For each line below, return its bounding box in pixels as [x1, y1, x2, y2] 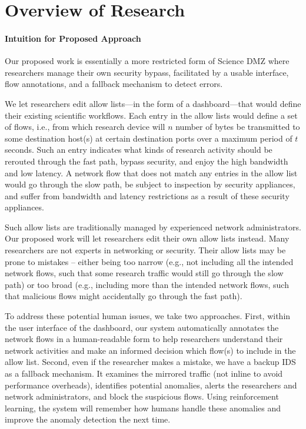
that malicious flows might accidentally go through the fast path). [5, 290, 242, 302]
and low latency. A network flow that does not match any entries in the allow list [5, 166, 298, 179]
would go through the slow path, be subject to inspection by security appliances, [5, 178, 295, 190]
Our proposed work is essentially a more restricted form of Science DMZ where [5, 55, 290, 67]
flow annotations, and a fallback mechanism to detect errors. [5, 78, 223, 90]
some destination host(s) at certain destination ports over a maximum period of [5, 132, 292, 144]
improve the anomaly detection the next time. [5, 413, 171, 425]
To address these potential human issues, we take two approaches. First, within [5, 310, 291, 322]
